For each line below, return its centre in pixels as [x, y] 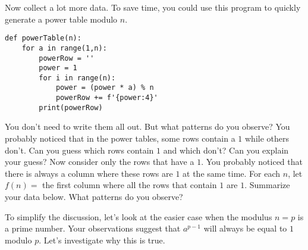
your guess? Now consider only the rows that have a [100, 162]
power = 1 [58, 68]
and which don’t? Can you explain [226, 150]
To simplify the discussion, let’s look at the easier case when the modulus [139, 216]
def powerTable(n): [43, 38]
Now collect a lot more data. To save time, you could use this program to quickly [153, 7]
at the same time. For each [232, 173]
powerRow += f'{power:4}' [107, 98]
